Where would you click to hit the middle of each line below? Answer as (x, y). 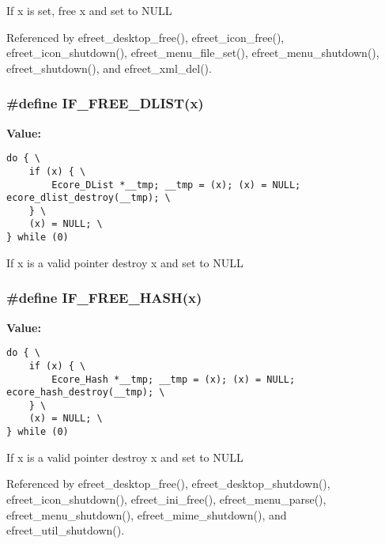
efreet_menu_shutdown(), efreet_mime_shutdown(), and (147, 514)
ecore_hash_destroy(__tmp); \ (86, 393)
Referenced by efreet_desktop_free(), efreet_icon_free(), (145, 37)
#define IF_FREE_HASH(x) (104, 298)
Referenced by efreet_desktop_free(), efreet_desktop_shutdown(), (168, 484)
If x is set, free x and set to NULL (89, 10)
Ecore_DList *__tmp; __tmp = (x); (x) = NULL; (176, 185)
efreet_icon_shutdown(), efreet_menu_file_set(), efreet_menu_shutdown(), (193, 53)
